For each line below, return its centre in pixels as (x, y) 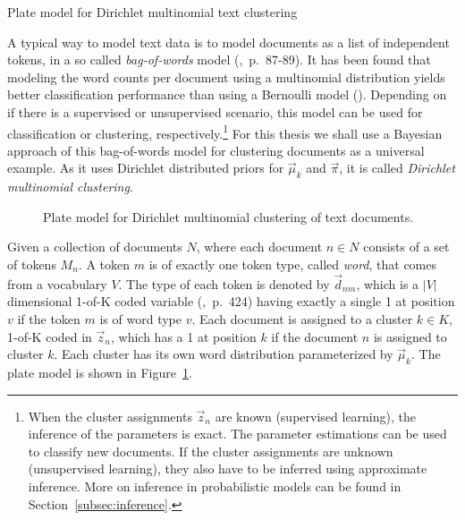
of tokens (32, 264)
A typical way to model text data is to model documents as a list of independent (228, 42)
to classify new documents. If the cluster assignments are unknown (211, 451)
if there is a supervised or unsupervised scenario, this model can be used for (215, 111)
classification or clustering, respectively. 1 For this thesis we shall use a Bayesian (225, 132)
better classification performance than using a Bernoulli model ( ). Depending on (227, 94)
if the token (49, 318)
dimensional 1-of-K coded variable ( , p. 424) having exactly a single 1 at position (231, 301)
